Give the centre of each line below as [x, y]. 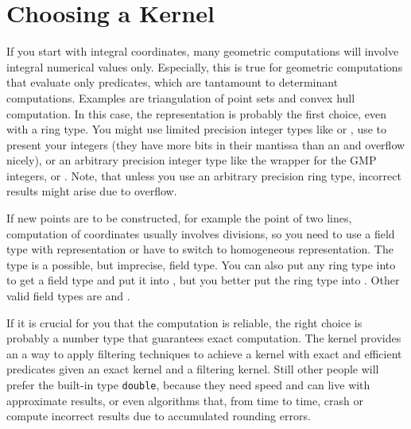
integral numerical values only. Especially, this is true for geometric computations [205, 66]
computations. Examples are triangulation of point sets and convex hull [181, 97]
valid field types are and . [68, 296]
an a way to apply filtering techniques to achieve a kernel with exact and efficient [204, 353]
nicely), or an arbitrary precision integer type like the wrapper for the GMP [192, 160]
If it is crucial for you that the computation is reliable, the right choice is [184, 322]
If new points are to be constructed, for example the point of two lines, [179, 218]
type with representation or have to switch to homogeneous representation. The [200, 249]
